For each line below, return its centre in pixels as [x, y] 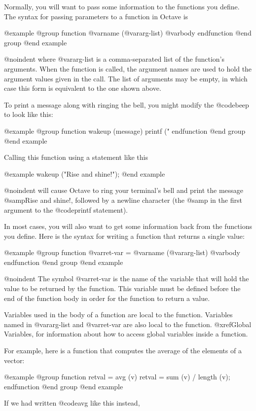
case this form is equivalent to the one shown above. [83, 88]
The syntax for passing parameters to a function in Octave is [96, 16]
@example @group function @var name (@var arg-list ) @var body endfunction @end [128, 33]
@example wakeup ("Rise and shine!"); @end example [85, 173]
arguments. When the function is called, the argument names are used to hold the [128, 68]
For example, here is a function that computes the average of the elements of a [123, 351]
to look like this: [29, 114]
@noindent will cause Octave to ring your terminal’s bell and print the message [124, 190]
